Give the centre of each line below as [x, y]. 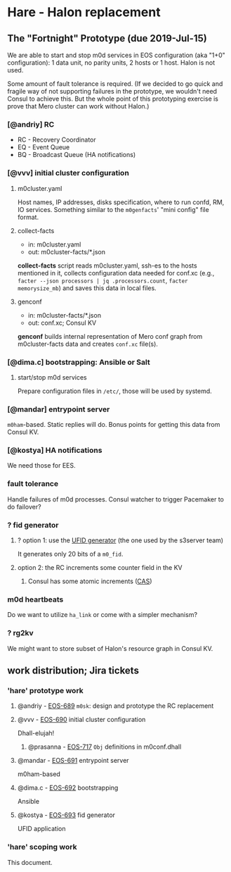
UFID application [41, 829]
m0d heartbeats [35, 599]
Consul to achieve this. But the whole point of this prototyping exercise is [113, 99]
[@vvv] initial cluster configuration [68, 173]
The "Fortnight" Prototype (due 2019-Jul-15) [107, 38]
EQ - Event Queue [44, 147]
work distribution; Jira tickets [73, 671]
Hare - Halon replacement [84, 12]
